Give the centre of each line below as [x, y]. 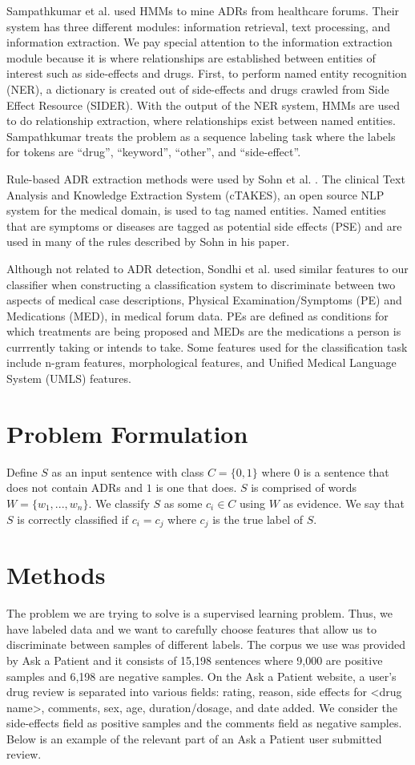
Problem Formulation [127, 433]
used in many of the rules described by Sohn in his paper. [148, 242]
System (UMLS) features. [69, 378]
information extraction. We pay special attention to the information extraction [199, 42]
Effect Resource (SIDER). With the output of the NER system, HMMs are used [203, 105]
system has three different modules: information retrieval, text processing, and [199, 26]
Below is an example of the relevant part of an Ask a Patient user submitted [194, 738]
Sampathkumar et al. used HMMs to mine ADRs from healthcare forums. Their [203, 10]
